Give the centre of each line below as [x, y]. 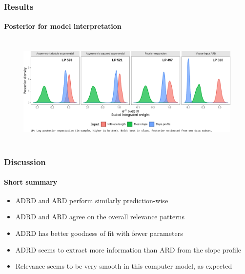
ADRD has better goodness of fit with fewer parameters [99, 233]
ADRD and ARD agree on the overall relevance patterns [100, 217]
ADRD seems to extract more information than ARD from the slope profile [128, 249]
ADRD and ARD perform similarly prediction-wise [92, 200]
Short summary [31, 181]
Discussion [25, 162]
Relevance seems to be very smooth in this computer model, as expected [124, 266]
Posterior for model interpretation [63, 26]
